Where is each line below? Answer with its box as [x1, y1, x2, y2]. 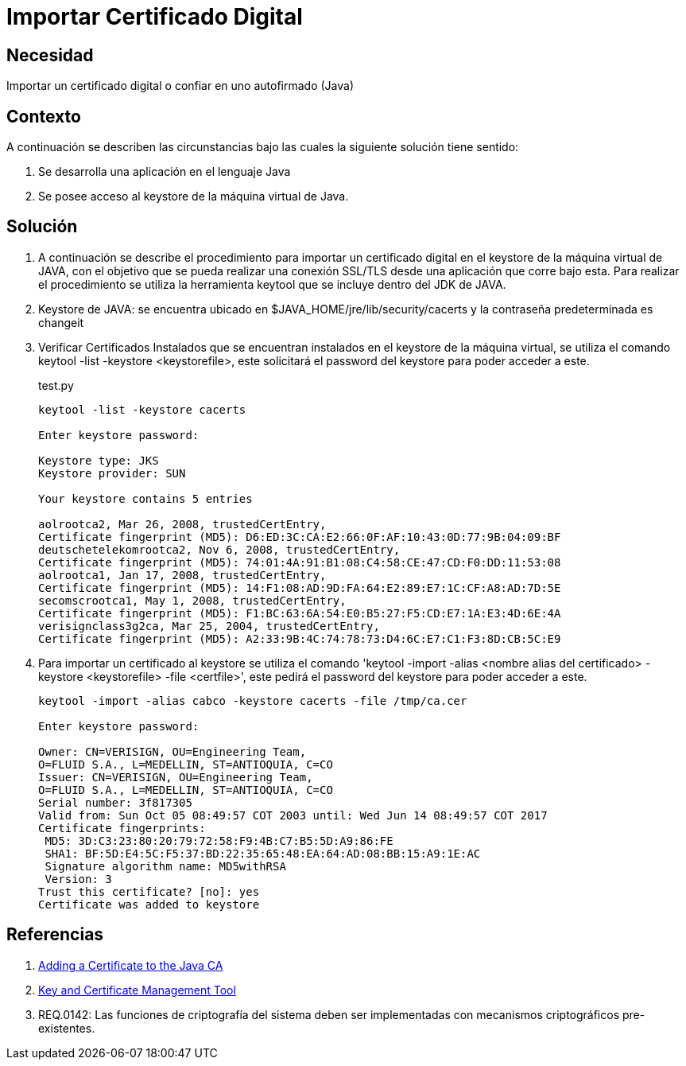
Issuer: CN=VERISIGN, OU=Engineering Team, [38, 770, 313, 784]
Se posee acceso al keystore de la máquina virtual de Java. [38, 189, 349, 204]
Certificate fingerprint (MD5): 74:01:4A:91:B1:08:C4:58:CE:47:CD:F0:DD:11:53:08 [38, 555, 561, 569]
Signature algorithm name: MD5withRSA [45, 859, 286, 873]
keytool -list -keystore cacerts [38, 403, 246, 416]
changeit [38, 315, 84, 329]
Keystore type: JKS [38, 453, 159, 467]
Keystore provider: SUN [38, 466, 186, 480]
